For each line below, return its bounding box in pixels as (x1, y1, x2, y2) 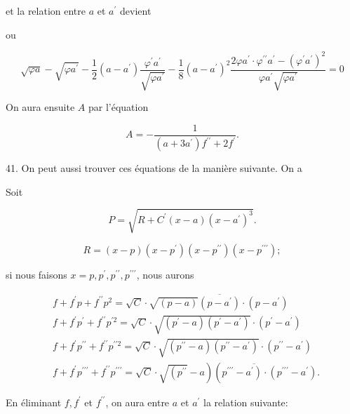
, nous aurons (136, 267, 194, 281)
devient (119, 4, 152, 18)
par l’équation (88, 100, 149, 114)
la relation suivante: (203, 394, 288, 409)
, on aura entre (105, 394, 170, 409)
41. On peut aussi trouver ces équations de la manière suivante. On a (6, 161, 302, 175)
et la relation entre (6, 4, 86, 18)
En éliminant (6, 394, 62, 409)
